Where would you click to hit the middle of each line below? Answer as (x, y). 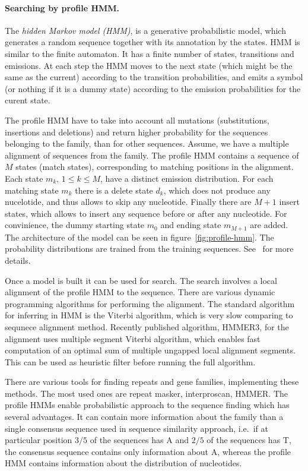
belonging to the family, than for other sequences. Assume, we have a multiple (147, 143)
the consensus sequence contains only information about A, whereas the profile (148, 451)
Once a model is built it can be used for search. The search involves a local (141, 280)
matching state (32, 190)
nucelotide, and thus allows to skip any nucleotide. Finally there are (128, 202)
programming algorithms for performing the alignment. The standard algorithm (150, 303)
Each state (24, 178)
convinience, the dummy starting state (75, 225)
